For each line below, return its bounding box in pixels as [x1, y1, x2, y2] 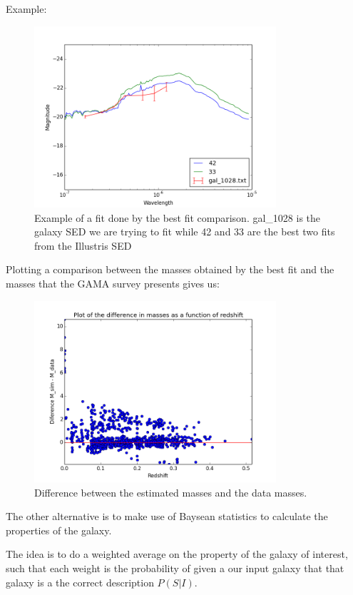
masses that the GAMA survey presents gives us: [6, 275, 220, 290]
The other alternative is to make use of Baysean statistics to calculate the [6, 509, 328, 524]
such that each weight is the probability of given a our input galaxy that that [6, 560, 344, 575]
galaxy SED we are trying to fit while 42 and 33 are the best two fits [34, 224, 335, 239]
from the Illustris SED [34, 238, 132, 253]
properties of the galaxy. [6, 522, 112, 537]
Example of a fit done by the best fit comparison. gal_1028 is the [34, 210, 321, 225]
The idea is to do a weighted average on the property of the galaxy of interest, [6, 546, 348, 561]
